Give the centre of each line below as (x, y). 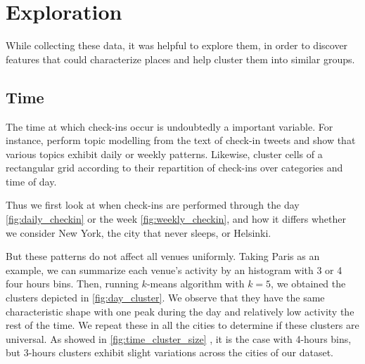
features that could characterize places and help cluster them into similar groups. (180, 59)
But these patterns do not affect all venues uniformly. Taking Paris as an (163, 256)
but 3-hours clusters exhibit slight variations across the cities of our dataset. (169, 352)
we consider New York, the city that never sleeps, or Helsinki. (139, 232)
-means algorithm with (196, 284)
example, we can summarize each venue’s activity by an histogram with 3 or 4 (174, 269)
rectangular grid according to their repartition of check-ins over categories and (174, 168)
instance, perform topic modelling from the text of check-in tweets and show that (181, 140)
